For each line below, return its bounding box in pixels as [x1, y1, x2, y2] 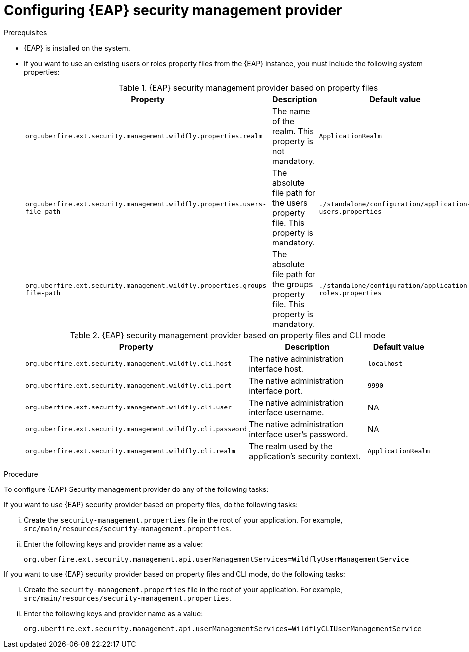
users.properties [319, 207, 382, 215]
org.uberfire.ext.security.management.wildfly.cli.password [25, 425, 247, 433]
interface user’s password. [249, 429, 348, 439]
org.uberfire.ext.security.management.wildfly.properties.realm [25, 132, 263, 140]
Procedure [4, 469, 38, 478]
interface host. [249, 363, 304, 374]
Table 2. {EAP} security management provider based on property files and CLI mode [70, 330, 386, 340]
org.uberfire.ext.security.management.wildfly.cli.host [25, 360, 232, 368]
